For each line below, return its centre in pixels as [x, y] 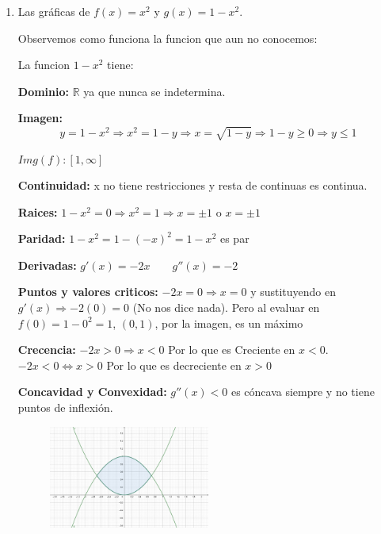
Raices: [38, 211]
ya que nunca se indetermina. [154, 91]
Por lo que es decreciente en [174, 365]
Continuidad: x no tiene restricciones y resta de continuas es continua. [192, 185]
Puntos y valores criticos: [88, 292]
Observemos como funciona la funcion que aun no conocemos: [168, 38]
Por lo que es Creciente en [232, 350]
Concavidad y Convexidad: [92, 392]
